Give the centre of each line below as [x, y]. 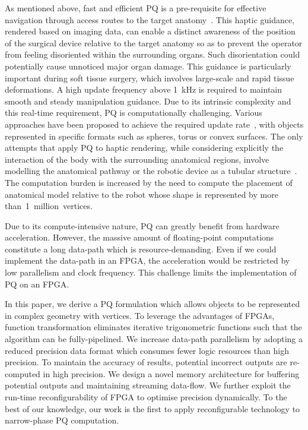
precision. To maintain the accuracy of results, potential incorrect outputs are [146, 362]
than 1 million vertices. [49, 206]
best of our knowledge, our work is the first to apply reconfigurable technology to [153, 408]
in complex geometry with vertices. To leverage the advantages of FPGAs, [140, 315]
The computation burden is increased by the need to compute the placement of [149, 182]
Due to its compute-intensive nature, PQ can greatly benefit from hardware [142, 225]
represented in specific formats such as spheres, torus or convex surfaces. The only [154, 136]
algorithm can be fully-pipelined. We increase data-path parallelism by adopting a [154, 339]
